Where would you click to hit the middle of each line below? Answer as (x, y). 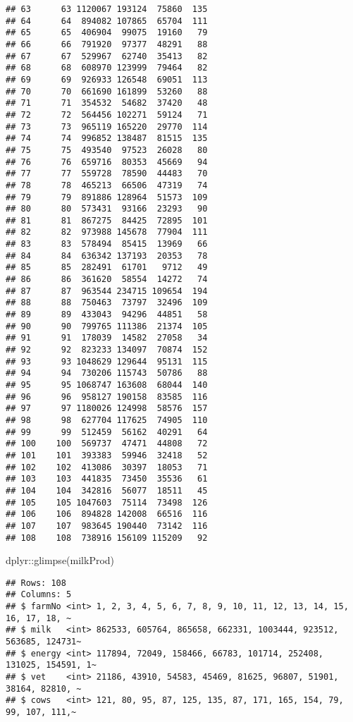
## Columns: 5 (39, 595)
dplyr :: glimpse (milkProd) (60, 560)
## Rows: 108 (36, 583)
